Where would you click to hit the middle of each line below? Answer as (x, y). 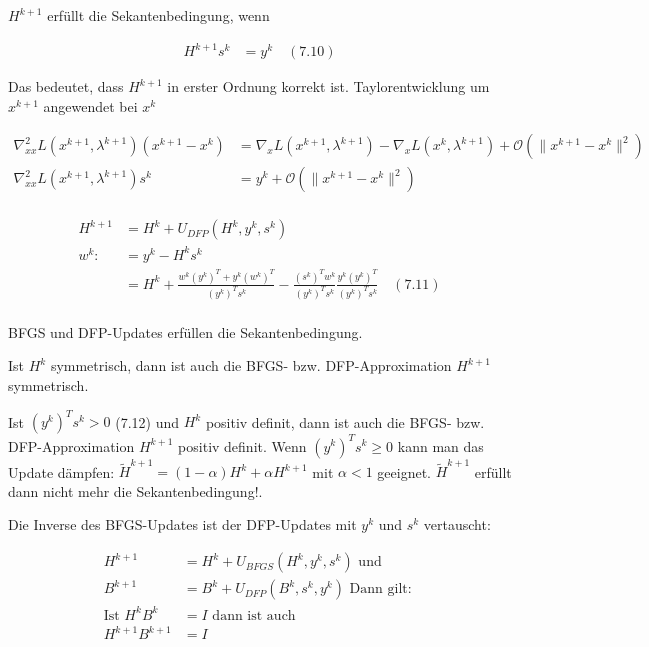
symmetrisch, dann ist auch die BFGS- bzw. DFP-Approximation (251, 365)
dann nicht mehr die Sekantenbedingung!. (135, 490)
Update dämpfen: (61, 471)
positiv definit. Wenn (242, 445)
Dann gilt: (380, 589)
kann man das (440, 445)
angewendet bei (90, 105)
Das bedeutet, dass (66, 86)
